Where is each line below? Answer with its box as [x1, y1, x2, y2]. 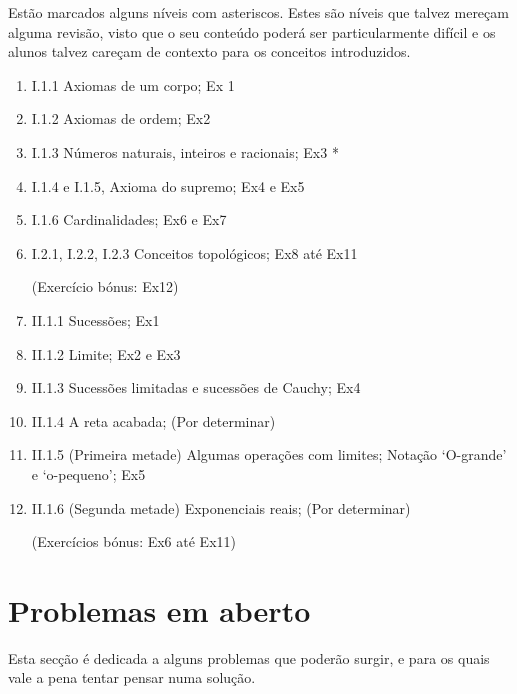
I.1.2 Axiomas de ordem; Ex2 [31, 108, 211, 129]
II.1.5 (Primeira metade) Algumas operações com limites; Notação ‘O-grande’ [31, 444, 507, 465]
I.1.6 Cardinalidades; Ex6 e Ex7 [31, 209, 227, 230]
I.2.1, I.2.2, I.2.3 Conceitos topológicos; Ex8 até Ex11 [31, 242, 358, 263]
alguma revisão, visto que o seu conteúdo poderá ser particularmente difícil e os [8, 21, 496, 42]
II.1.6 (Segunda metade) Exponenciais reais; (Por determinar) [31, 497, 411, 518]
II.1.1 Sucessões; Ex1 [31, 309, 160, 330]
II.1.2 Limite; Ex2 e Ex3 [31, 343, 181, 364]
